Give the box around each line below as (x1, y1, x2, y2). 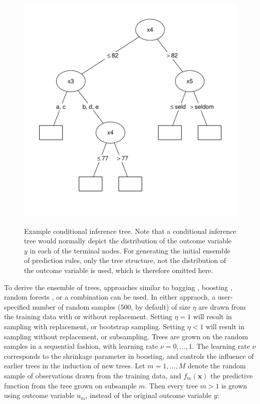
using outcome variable (4, 390, 75, 400)
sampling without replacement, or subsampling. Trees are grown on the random (4, 331, 248, 341)
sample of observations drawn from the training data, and (4, 370, 181, 380)
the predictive (210, 370, 253, 380)
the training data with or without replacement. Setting (4, 311, 172, 322)
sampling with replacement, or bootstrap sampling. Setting (4, 321, 185, 331)
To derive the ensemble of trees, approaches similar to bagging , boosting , (4, 282, 232, 292)
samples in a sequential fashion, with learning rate (4, 341, 158, 351)
